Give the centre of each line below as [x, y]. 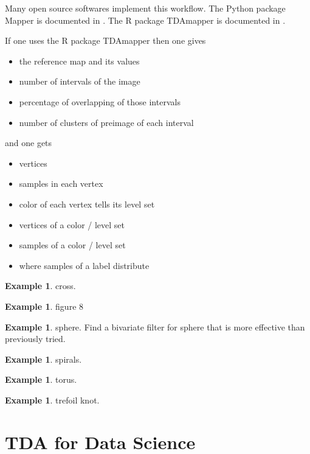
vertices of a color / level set [72, 224]
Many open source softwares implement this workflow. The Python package [145, 8]
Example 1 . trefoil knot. [52, 400]
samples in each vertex [61, 183]
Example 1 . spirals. [43, 359]
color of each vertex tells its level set [87, 204]
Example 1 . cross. [40, 286]
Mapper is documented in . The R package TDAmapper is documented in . [145, 20]
